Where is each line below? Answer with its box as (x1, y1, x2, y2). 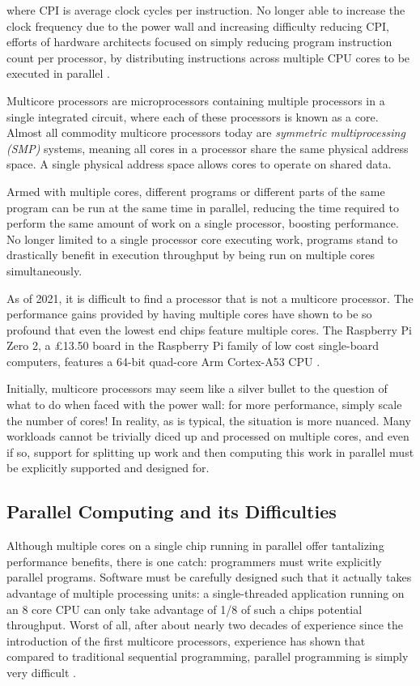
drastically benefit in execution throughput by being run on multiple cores (6, 246, 375, 263)
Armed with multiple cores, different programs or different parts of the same (6, 182, 385, 199)
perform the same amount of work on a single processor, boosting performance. (6, 215, 399, 232)
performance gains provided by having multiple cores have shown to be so (6, 305, 372, 322)
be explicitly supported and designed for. (6, 459, 210, 476)
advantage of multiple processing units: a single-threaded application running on (6, 585, 405, 602)
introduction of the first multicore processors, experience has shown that (6, 632, 366, 649)
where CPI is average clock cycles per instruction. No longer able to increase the (6, 2, 405, 18)
